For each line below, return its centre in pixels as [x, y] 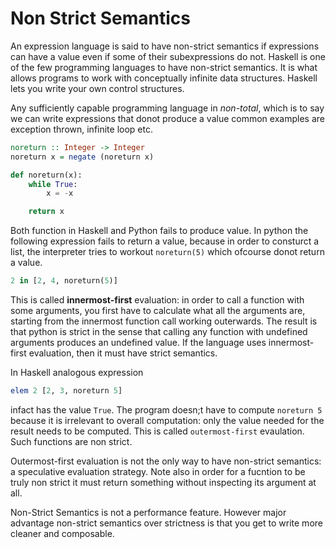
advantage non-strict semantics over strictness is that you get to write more [166, 523]
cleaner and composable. [62, 533]
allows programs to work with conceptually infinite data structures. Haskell [164, 78]
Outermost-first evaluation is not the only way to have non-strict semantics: [166, 461]
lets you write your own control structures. [97, 88]
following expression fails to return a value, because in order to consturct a [165, 241]
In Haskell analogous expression [77, 373]
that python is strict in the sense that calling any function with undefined [159, 332]
